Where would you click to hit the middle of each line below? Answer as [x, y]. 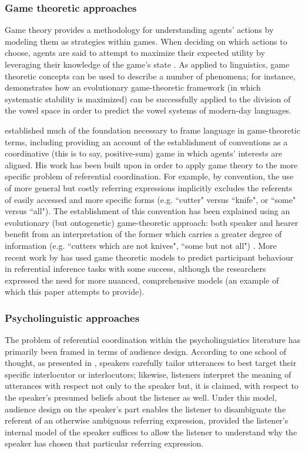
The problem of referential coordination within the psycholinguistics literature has [153, 340]
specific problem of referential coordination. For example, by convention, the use [149, 176]
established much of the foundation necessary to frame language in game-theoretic [152, 130]
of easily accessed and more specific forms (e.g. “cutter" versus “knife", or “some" [150, 199]
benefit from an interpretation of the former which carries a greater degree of [143, 234]
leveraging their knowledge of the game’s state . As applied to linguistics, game [147, 64]
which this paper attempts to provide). [75, 292]
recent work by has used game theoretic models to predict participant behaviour [149, 257]
